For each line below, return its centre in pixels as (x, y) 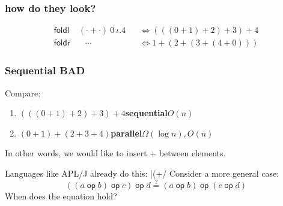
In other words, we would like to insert (76, 153)
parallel (126, 133)
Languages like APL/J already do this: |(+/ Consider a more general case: (142, 173)
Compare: (23, 93)
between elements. (192, 153)
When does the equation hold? (61, 196)
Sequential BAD (45, 70)
